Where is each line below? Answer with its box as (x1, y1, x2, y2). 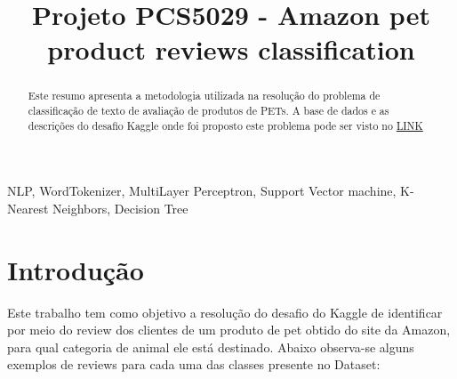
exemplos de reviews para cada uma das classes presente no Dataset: (7, 355, 381, 374)
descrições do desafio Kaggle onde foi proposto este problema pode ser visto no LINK (28, 117, 423, 133)
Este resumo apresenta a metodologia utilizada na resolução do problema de (28, 88, 381, 103)
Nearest (7, 198, 49, 217)
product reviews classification (47, 31, 415, 68)
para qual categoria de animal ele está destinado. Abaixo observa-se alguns (7, 337, 414, 356)
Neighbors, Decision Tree (52, 198, 188, 217)
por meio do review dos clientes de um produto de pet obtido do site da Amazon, (7, 320, 451, 339)
